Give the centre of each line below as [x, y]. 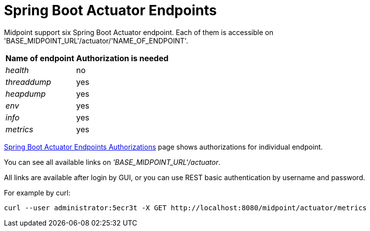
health [17, 70]
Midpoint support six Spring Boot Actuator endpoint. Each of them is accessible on [139, 32]
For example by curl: [37, 192]
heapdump [26, 94]
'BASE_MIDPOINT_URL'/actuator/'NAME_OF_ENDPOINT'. [96, 40]
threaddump [28, 82]
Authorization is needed [122, 58]
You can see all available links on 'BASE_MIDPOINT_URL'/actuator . [112, 162]
